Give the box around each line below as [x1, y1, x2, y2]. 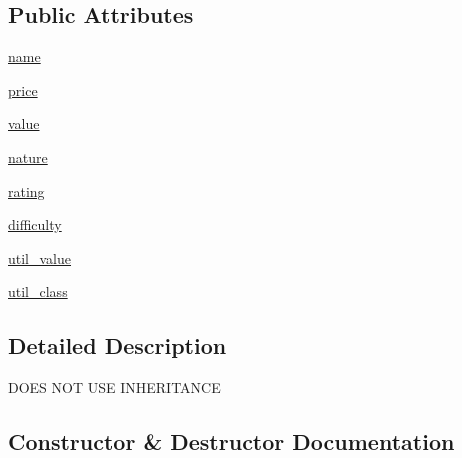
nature [8, 146, 48, 167]
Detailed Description [8, 330, 227, 361]
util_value [8, 247, 72, 268]
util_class [8, 281, 68, 302]
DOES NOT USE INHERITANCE [8, 377, 221, 398]
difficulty [8, 214, 62, 235]
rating [8, 180, 45, 201]
